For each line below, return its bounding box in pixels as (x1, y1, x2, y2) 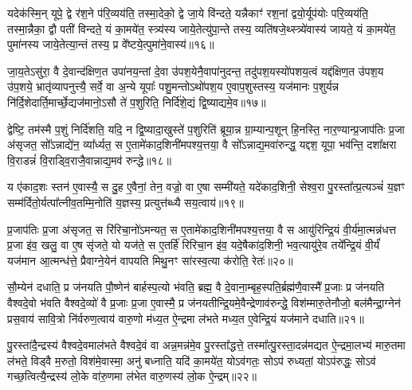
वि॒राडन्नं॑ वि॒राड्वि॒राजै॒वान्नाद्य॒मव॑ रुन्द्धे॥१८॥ (7, 151, 171, 168)
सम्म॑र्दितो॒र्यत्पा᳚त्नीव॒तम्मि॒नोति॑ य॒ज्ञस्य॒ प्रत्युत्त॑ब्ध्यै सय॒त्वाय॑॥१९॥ (7, 193, 244, 210)
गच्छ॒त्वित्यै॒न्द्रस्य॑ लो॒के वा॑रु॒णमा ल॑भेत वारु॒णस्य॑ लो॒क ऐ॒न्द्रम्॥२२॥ (7, 368, 257, 384)
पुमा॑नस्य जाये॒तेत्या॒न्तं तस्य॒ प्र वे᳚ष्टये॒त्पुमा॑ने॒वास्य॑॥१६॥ (7, 36, 214, 53)
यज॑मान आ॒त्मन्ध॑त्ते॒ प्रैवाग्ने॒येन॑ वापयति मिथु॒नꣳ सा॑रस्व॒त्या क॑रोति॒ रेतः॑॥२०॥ (7, 252, 293, 268)
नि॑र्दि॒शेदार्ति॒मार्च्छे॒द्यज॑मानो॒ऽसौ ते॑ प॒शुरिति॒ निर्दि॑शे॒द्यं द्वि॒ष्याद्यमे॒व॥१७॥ (7, 93, 266, 110)
